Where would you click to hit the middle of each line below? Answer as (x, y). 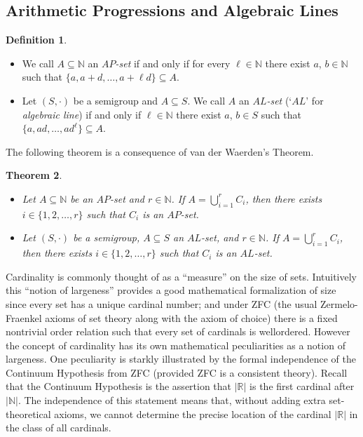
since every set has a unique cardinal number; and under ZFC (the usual (162, 303)
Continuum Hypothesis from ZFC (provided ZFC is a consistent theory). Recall (177, 372)
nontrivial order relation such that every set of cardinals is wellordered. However (178, 331)
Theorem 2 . (34, 175)
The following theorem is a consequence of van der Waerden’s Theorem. (160, 151)
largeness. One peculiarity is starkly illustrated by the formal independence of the (181, 359)
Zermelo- (339, 303)
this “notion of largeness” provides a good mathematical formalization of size (171, 290)
